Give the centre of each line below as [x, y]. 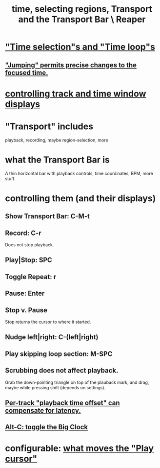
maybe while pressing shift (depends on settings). [55, 387]
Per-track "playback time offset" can [63, 403]
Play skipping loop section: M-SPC [59, 354]
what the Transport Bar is [57, 160]
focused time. [27, 73]
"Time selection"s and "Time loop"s [80, 47]
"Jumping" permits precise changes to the [71, 65]
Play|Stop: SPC [29, 260]
